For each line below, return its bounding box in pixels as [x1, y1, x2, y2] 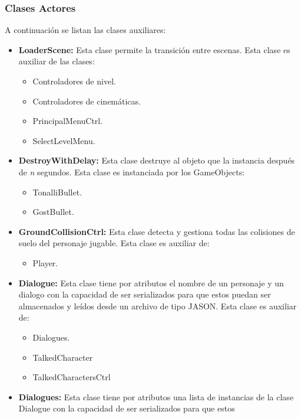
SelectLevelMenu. [32, 134, 95, 146]
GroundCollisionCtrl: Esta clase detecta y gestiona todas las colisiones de [18, 225, 295, 237]
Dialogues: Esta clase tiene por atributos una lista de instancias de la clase [18, 390, 294, 403]
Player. [32, 256, 58, 269]
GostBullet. [32, 205, 74, 218]
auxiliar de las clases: [18, 55, 95, 67]
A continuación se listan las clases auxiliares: [5, 24, 166, 36]
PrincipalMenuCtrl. [32, 115, 103, 127]
